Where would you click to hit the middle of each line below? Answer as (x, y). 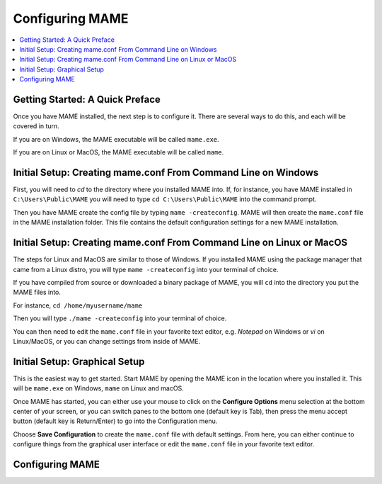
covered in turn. (36, 126)
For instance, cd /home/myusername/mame (78, 305)
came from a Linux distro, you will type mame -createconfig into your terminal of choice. (146, 269)
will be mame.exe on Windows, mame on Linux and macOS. (98, 388)
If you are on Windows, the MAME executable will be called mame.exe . (116, 139)
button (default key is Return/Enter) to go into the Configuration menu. (115, 421)
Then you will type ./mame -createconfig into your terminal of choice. (120, 318)
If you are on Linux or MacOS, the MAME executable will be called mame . (118, 152)
